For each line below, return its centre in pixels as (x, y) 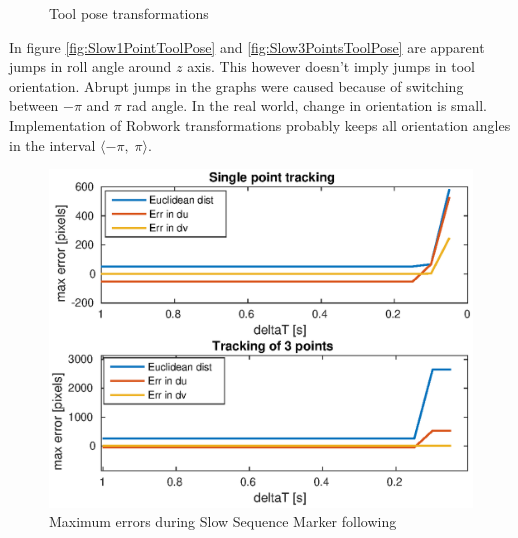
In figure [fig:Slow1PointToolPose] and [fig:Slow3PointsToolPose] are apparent (247, 46)
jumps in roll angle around (90, 66)
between (34, 105)
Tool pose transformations (129, 13)
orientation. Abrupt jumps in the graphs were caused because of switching (236, 85)
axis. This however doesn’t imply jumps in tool (331, 66)
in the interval (52, 144)
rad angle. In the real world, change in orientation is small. (306, 105)
